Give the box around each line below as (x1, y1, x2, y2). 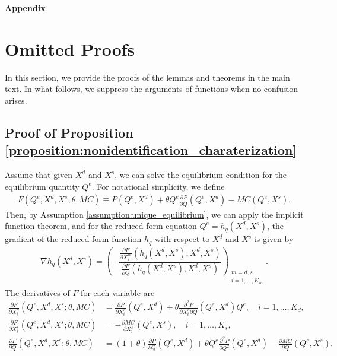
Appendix (5, 2, 46, 14)
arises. (5, 94, 27, 106)
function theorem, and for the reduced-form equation (5, 220, 197, 232)
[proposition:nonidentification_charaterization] (5, 141, 297, 159)
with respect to (154, 233, 210, 245)
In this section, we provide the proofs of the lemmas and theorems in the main (5, 71, 290, 83)
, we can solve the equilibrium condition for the (115, 169, 287, 181)
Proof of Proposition (5, 123, 133, 141)
